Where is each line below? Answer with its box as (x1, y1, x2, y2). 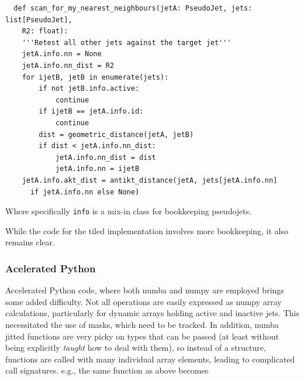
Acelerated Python (5, 261, 96, 275)
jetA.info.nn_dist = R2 (22, 61, 115, 70)
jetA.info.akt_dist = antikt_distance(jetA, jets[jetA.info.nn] (22, 176, 278, 184)
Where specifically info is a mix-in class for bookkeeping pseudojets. (5, 205, 252, 217)
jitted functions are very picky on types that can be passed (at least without (5, 330, 279, 342)
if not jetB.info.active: (39, 84, 140, 93)
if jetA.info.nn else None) (30, 187, 140, 196)
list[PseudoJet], (5, 15, 72, 24)
